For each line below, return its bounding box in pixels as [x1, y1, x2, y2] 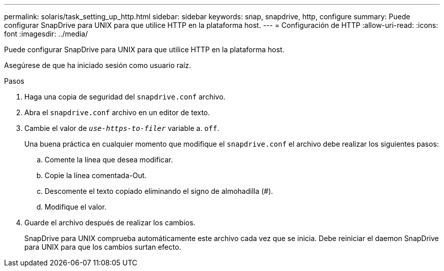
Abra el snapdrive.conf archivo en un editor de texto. [24, 108, 210, 117]
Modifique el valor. [45, 202, 106, 211]
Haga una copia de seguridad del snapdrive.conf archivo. [24, 92, 226, 101]
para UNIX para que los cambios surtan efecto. [24, 243, 181, 251]
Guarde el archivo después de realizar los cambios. [24, 218, 196, 227]
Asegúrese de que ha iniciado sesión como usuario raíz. [4, 61, 191, 70]
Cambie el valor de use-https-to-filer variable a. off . [24, 124, 219, 132]
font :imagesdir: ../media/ [4, 29, 88, 38]
